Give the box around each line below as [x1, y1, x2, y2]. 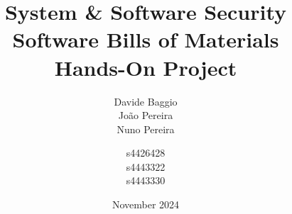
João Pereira [118, 108, 173, 123]
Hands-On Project [54, 52, 237, 81]
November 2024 [112, 197, 180, 212]
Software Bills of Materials [12, 25, 279, 54]
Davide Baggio [114, 94, 178, 108]
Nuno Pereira [117, 121, 175, 136]
